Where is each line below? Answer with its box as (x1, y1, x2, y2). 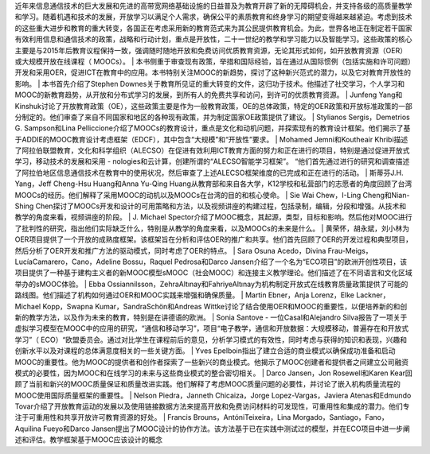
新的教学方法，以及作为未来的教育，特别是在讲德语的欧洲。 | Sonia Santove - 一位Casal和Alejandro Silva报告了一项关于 (14, 312, 408, 322)
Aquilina (14, 424, 41, 433)
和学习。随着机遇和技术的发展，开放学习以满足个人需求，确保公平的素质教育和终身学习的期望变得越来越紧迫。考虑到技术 (14, 12, 412, 21)
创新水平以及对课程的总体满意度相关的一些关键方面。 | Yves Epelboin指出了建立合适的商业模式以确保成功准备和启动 (14, 346, 396, 355)
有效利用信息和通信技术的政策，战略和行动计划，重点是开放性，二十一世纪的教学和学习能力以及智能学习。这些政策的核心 (14, 34, 412, 44)
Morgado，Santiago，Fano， (292, 413, 389, 422)
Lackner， (355, 290, 390, 300)
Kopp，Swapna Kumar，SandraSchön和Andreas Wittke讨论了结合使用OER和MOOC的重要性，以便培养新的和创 (42, 301, 408, 311)
